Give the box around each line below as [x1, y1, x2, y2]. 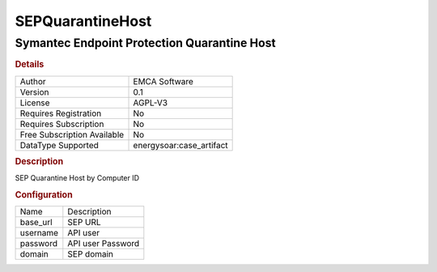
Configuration [15, 189, 73, 201]
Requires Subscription [19, 118, 104, 130]
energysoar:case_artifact [133, 139, 228, 151]
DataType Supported [19, 139, 99, 151]
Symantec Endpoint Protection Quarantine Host [15, 36, 276, 50]
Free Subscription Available [19, 129, 125, 140]
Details [15, 59, 45, 70]
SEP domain [67, 249, 113, 260]
